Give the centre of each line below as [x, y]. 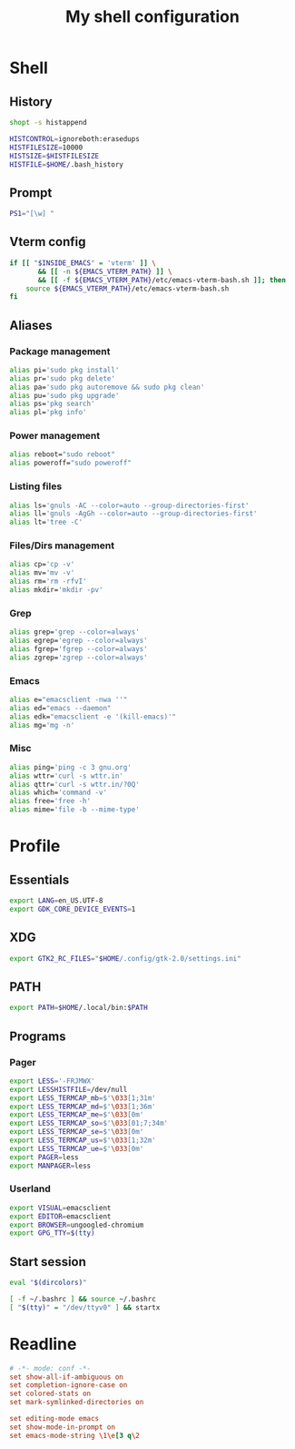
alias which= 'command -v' [58, 793]
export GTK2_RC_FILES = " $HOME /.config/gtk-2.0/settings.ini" [126, 958]
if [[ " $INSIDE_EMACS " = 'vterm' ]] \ [83, 263]
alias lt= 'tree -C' [46, 522]
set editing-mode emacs [54, 1419]
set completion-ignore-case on [69, 1385]
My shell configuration [152, 17]
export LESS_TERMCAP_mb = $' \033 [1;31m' [83, 1098]
